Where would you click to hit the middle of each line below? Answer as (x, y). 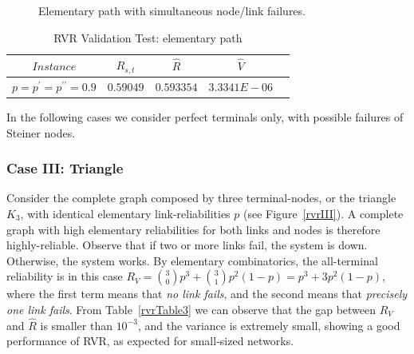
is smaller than (76, 325)
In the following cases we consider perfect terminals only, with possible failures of (205, 116)
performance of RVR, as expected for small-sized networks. (150, 341)
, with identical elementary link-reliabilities (125, 213)
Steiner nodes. (41, 132)
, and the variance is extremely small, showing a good (269, 325)
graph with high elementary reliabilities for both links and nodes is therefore (193, 229)
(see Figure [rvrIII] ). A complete (323, 213)
